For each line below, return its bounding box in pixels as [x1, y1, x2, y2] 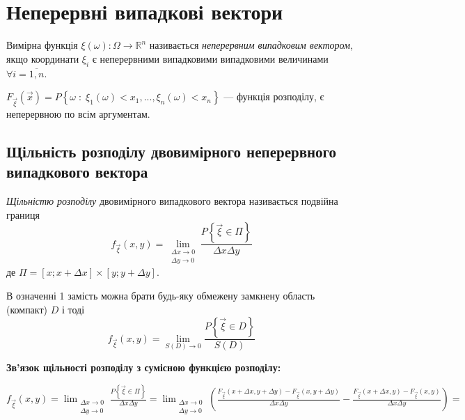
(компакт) [6, 302, 48, 316]
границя [6, 207, 40, 221]
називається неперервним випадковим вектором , [149, 38, 353, 52]
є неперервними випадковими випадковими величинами [92, 51, 329, 65]
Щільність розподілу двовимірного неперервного [6, 140, 337, 162]
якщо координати [6, 51, 79, 65]
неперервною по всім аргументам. [6, 106, 150, 120]
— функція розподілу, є [223, 89, 324, 104]
